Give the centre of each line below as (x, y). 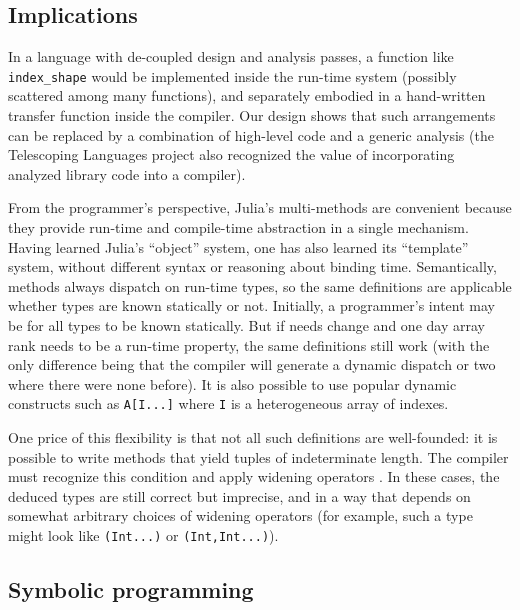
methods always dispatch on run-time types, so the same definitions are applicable (260, 285)
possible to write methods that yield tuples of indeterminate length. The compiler (258, 456)
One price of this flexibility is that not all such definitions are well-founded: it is (253, 437)
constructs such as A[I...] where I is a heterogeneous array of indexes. (228, 403)
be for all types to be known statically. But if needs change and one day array (246, 324)
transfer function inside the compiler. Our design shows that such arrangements (252, 115)
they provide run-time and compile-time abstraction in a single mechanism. (238, 227)
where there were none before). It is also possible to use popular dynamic (232, 383)
